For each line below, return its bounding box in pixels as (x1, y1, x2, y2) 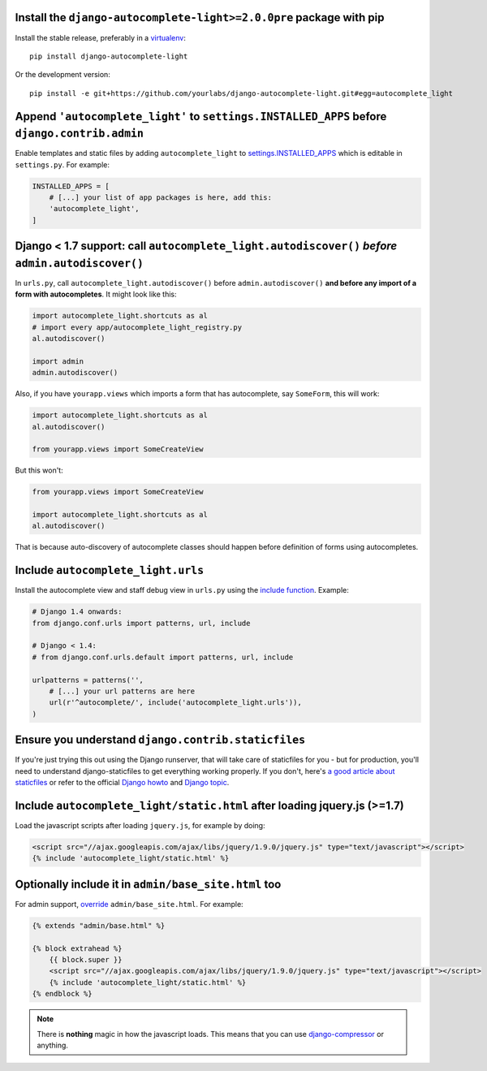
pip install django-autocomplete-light (29, 51, 188, 61)
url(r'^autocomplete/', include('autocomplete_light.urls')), (49, 698, 302, 707)
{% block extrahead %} (32, 944, 123, 953)
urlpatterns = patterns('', (32, 675, 144, 684)
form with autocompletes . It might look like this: (15, 289, 178, 300)
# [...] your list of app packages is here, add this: (49, 192, 272, 202)
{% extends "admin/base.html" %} (32, 921, 166, 930)
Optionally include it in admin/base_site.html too (15, 877, 282, 891)
